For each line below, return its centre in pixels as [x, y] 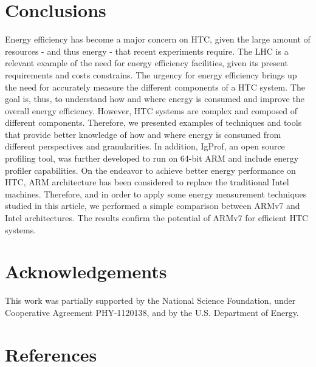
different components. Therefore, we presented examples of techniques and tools [153, 122]
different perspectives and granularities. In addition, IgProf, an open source [145, 146]
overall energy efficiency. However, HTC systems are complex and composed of [151, 110]
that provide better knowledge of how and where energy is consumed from [143, 134]
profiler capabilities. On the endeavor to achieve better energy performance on [150, 170]
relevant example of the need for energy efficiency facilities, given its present [146, 63]
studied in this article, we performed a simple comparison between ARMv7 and [153, 206]
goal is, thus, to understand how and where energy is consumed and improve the [155, 99]
